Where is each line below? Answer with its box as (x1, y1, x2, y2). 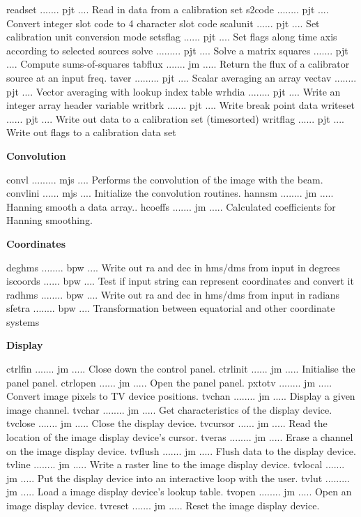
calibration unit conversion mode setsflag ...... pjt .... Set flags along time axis (6, 29, 337, 44)
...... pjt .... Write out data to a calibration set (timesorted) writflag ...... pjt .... (6, 111, 344, 126)
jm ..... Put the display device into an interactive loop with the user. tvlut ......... (6, 470, 350, 485)
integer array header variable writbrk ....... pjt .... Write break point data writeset (6, 98, 355, 112)
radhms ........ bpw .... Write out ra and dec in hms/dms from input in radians (6, 287, 340, 301)
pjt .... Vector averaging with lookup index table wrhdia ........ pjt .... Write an (6, 84, 341, 98)
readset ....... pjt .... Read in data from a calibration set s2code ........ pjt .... (6, 2, 329, 16)
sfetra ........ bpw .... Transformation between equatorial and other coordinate (6, 301, 335, 315)
